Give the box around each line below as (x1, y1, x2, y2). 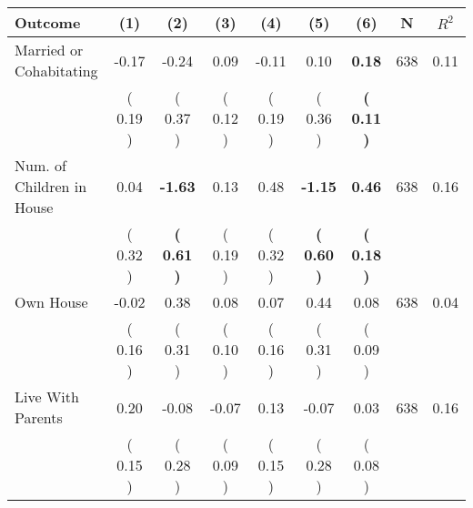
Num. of (15, 155, 66, 176)
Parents (15, 407, 63, 428)
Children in (15, 176, 87, 197)
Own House (15, 291, 88, 312)
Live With (15, 386, 79, 407)
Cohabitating (15, 60, 98, 81)
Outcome (15, 12, 81, 33)
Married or (15, 39, 84, 60)
